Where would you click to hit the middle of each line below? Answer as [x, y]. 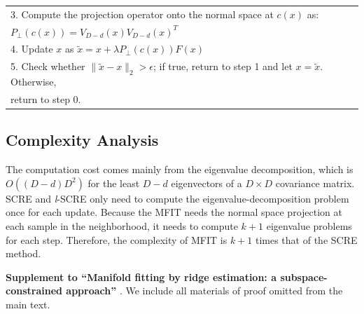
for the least [114, 183]
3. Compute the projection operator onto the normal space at [142, 14]
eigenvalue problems [309, 226]
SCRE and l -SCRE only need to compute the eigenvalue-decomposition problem [177, 198]
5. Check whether [48, 66]
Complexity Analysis [82, 140]
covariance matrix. [315, 183]
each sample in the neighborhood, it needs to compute [122, 226]
